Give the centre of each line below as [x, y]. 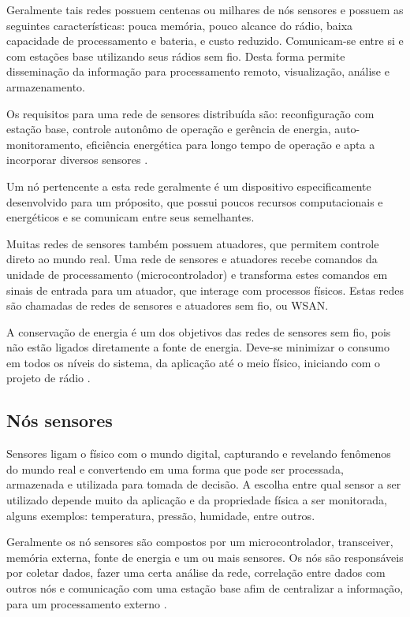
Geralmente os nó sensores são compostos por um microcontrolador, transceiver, [200, 542]
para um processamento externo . [87, 603]
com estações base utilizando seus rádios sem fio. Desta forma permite [176, 56]
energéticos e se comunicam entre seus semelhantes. [130, 217]
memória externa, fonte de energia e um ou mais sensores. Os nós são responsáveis [205, 557]
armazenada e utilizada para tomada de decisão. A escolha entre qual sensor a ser [204, 484]
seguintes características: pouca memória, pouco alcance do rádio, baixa [180, 25]
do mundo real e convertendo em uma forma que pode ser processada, [175, 468]
